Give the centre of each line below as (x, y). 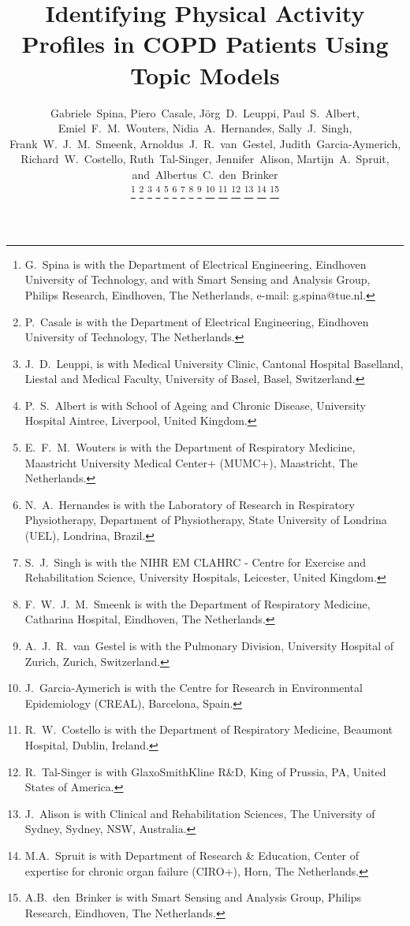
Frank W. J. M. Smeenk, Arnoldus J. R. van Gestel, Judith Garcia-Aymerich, (205, 143)
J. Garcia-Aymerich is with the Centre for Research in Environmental (194, 688)
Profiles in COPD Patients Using (205, 44)
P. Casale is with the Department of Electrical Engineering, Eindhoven (197, 321)
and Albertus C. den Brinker (205, 174)
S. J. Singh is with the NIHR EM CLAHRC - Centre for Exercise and (196, 562)
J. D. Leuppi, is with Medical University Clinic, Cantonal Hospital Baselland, (214, 363)
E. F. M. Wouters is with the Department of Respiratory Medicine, (190, 447)
